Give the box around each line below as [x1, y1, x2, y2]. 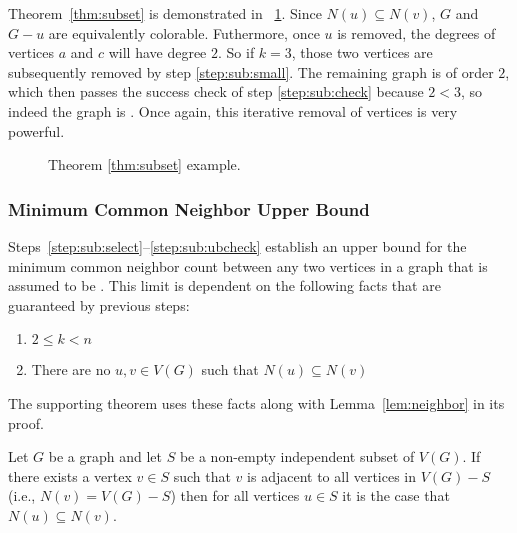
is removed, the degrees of [337, 22, 496, 43]
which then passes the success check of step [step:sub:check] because [8, 81, 424, 102]
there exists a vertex [8, 465, 132, 486]
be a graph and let [48, 446, 162, 467]
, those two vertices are [291, 42, 433, 63]
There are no [31, 359, 111, 380]
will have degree [108, 42, 207, 63]
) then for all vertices [170, 485, 300, 506]
